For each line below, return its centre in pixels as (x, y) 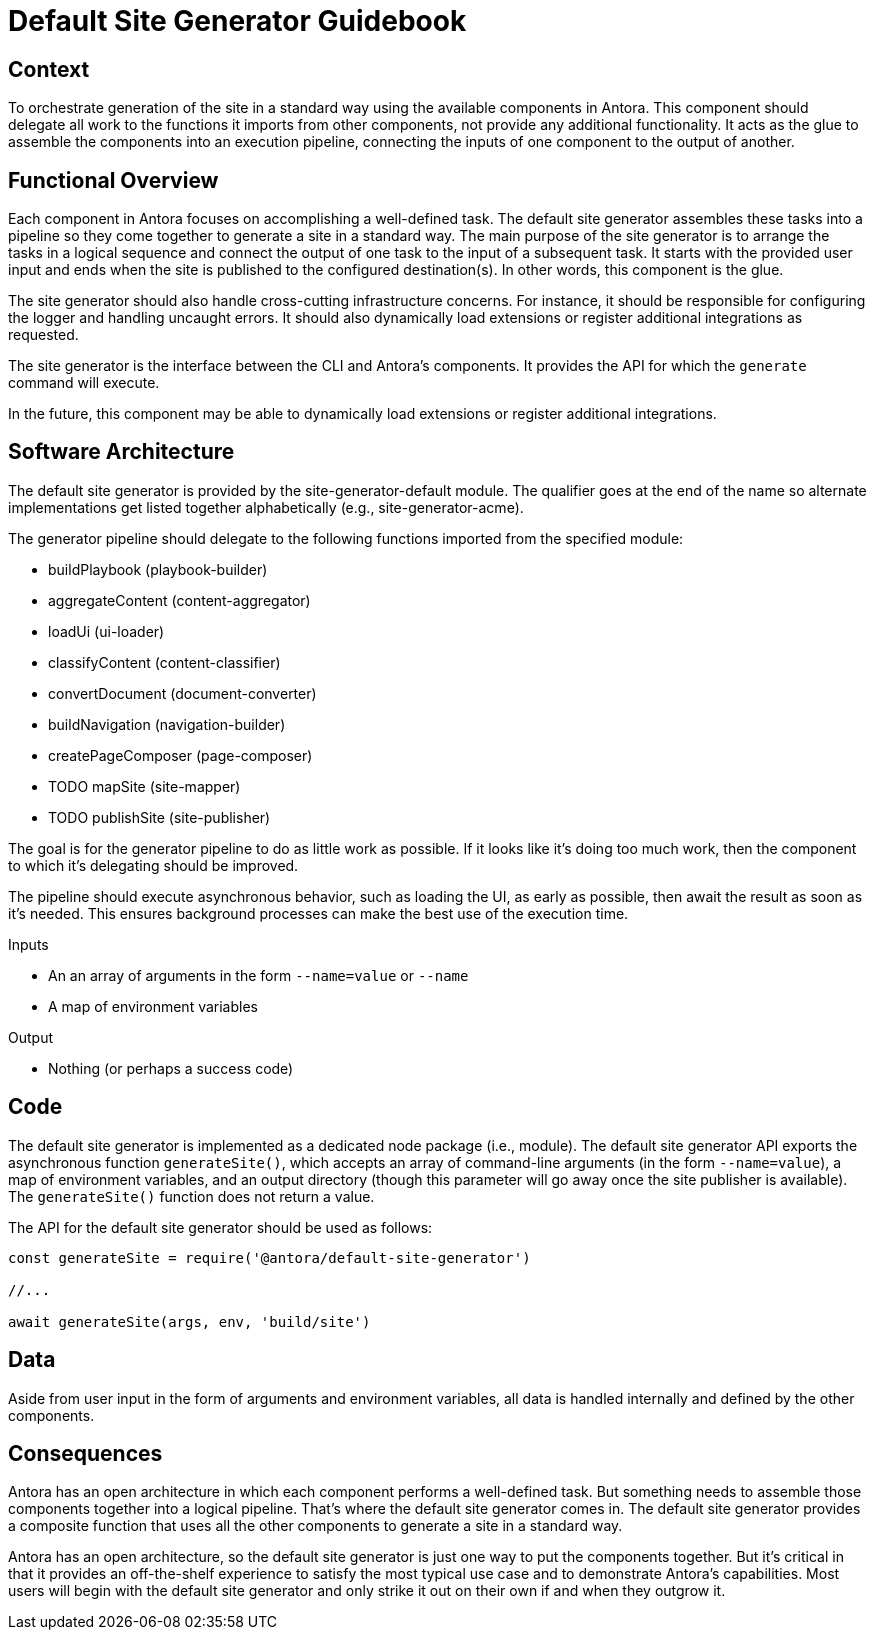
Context (49, 69)
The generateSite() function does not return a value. (191, 1196)
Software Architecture (121, 452)
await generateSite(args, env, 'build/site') (189, 1321)
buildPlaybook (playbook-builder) (158, 569)
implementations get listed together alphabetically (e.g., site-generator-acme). (266, 507)
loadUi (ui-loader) (106, 631)
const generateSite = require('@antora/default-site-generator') (269, 1257)
